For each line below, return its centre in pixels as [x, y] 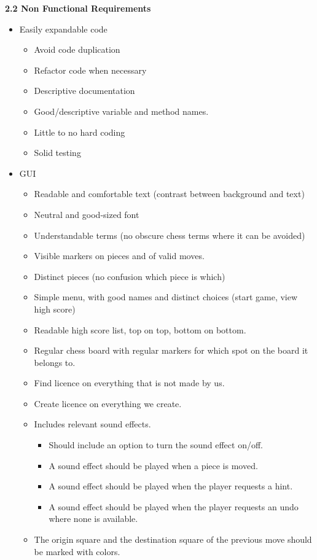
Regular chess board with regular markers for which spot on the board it [171, 350]
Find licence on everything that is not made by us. [129, 383]
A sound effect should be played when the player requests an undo [174, 506]
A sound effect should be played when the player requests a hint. [171, 486]
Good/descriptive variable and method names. [121, 111]
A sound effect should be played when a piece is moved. [153, 465]
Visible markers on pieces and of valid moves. [119, 256]
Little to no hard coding [80, 132]
